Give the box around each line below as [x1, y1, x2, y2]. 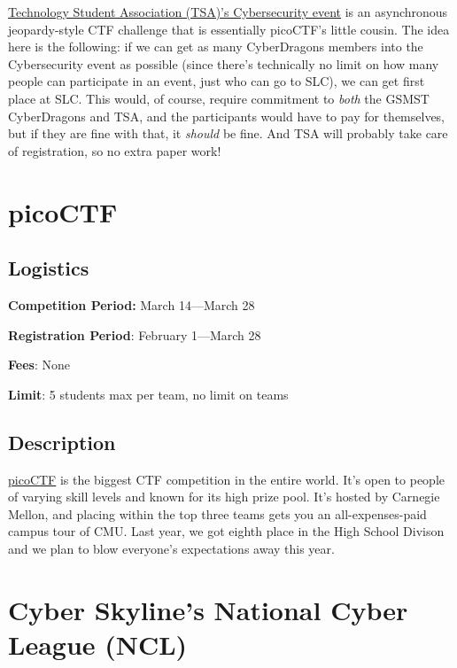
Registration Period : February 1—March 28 [8, 325, 261, 344]
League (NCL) [8, 625, 188, 662]
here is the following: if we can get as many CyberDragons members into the [8, 37, 423, 56]
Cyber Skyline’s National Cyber [8, 591, 408, 627]
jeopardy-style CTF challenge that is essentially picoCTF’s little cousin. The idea [8, 19, 450, 38]
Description [8, 428, 116, 455]
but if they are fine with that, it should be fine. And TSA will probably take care [8, 124, 448, 143]
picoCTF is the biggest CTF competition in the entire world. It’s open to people [8, 470, 445, 488]
